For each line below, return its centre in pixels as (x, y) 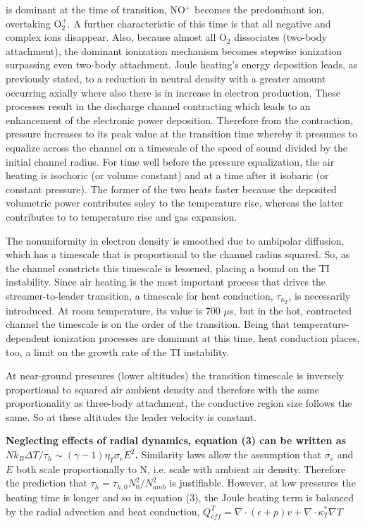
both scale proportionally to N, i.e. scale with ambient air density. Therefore (181, 469)
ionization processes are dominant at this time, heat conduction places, (206, 337)
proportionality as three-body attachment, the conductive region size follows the (179, 403)
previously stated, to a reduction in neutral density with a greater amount (166, 78)
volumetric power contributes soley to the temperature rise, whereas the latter (174, 203)
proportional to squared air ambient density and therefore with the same (162, 389)
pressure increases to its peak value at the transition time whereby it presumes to (181, 134)
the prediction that (47, 483)
